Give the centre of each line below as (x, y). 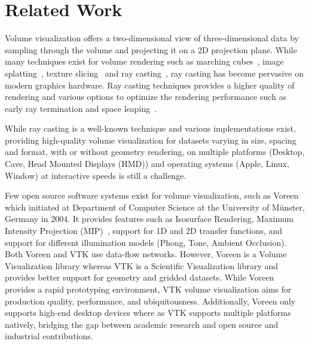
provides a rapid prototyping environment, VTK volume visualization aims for (148, 289)
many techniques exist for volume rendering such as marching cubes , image (144, 61)
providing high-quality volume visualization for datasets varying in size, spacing (151, 140)
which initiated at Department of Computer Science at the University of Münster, (155, 207)
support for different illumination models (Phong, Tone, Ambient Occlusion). (146, 242)
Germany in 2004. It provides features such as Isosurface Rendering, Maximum (149, 219)
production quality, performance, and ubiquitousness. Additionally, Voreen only (150, 301)
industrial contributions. (49, 336)
